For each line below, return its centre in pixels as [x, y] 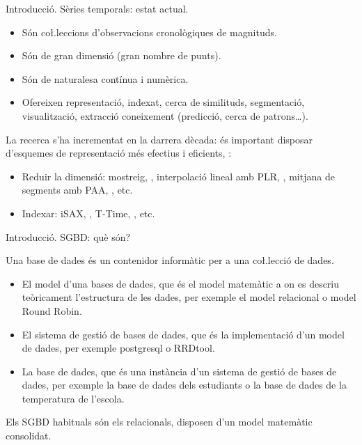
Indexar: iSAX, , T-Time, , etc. [88, 213]
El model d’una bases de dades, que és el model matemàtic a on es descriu [181, 283]
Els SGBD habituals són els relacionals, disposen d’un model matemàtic [159, 422]
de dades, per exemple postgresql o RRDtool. [118, 348]
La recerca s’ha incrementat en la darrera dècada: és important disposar [159, 139]
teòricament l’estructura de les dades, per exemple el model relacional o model [189, 297]
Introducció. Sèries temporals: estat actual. [97, 8]
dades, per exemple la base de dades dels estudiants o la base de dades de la [184, 385]
